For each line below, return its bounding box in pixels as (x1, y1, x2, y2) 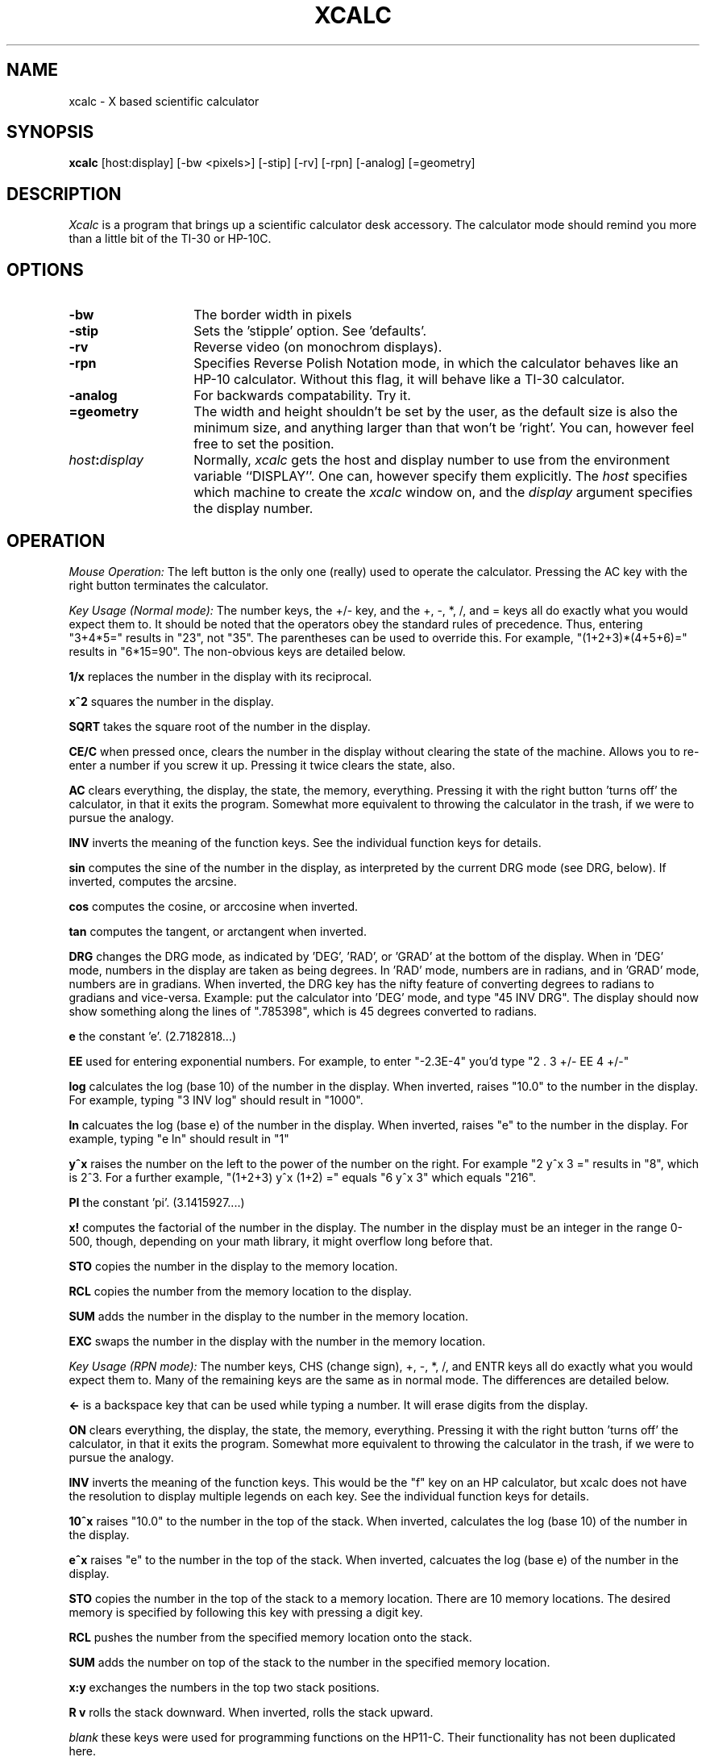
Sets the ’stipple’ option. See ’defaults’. (193, 323, 427, 340)
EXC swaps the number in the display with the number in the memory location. (69, 1333, 486, 1348)
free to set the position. (193, 436, 334, 453)
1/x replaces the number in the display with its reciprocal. (69, 669, 372, 683)
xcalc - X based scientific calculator (69, 94, 260, 108)
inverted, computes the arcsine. (69, 874, 237, 888)
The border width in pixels (193, 307, 352, 323)
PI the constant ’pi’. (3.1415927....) (69, 1195, 245, 1209)
